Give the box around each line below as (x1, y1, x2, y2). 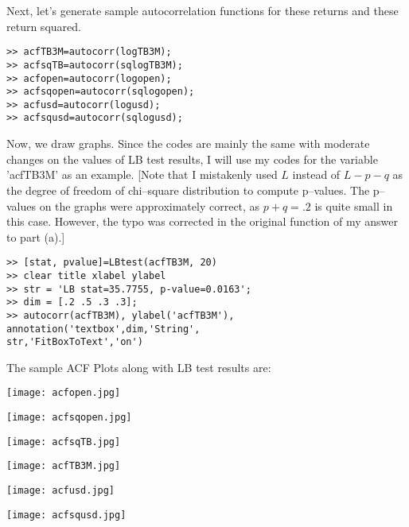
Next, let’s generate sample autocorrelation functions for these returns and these (6, 2, 399, 18)
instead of (292, 166, 341, 183)
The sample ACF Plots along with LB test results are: (6, 358, 271, 375)
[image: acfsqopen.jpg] (6, 412, 132, 424)
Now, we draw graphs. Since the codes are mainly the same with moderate (6, 135, 370, 152)
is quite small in (314, 197, 393, 214)
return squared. (6, 17, 81, 34)
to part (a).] (6, 228, 65, 245)
